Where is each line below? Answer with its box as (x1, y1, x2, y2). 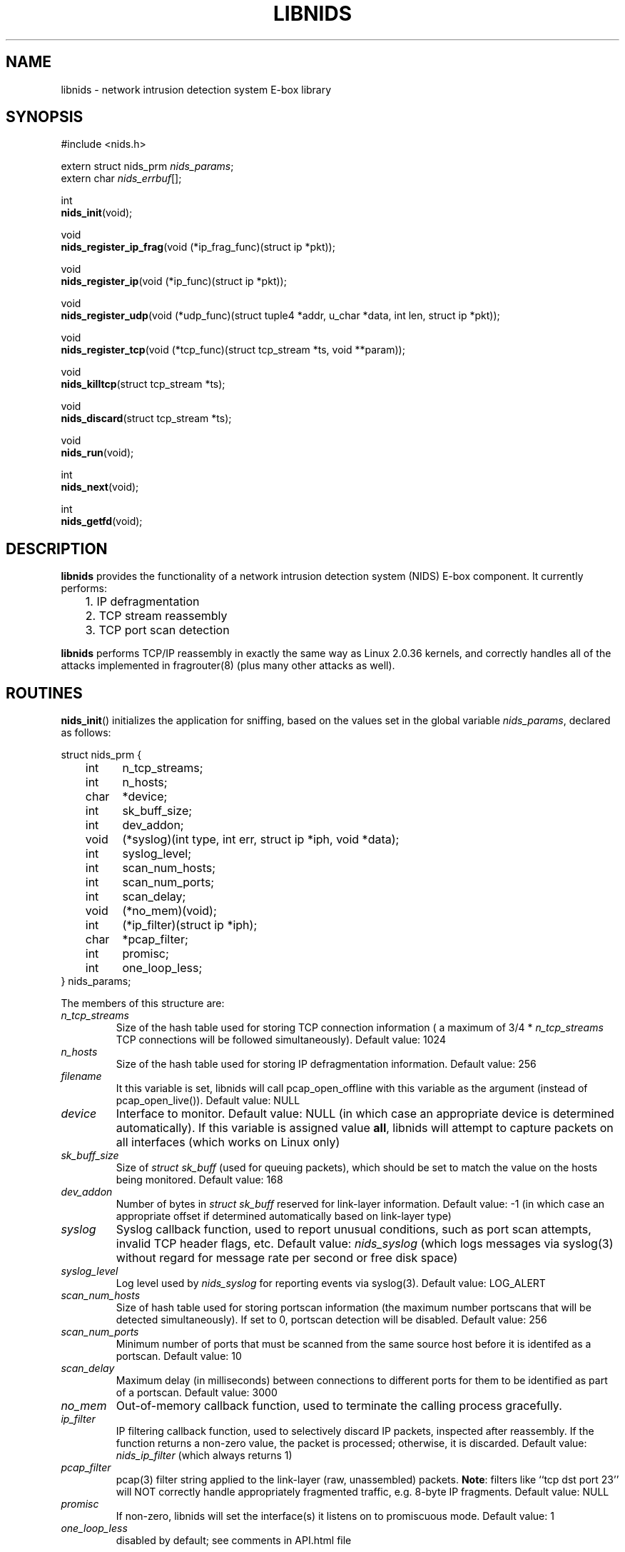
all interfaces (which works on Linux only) (116, 1135, 340, 1150)
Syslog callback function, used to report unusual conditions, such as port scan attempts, (116, 1222, 591, 1237)
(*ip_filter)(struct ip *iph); (122, 918, 258, 933)
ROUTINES (6, 684, 83, 702)
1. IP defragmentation (85, 594, 200, 609)
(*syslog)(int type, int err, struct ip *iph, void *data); (122, 832, 400, 847)
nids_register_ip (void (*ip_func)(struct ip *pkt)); (61, 275, 287, 288)
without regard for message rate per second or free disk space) (116, 1251, 458, 1266)
